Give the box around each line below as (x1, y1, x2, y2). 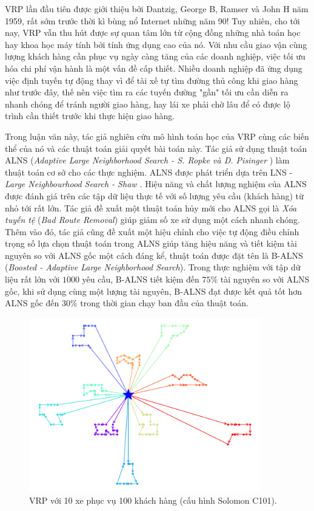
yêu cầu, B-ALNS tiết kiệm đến (82, 273, 199, 286)
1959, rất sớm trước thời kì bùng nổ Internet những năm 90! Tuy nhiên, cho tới (5, 14, 300, 27)
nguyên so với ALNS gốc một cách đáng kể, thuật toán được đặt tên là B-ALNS (5, 249, 303, 261)
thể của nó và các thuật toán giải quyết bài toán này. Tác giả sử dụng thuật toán (5, 142, 307, 154)
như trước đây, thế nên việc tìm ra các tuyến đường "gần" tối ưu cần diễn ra (5, 86, 289, 98)
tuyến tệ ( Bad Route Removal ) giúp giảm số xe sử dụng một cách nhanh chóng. (5, 213, 300, 226)
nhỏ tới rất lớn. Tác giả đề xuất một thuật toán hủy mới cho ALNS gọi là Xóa (5, 201, 297, 214)
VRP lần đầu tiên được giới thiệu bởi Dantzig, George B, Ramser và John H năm (5, 2, 309, 15)
